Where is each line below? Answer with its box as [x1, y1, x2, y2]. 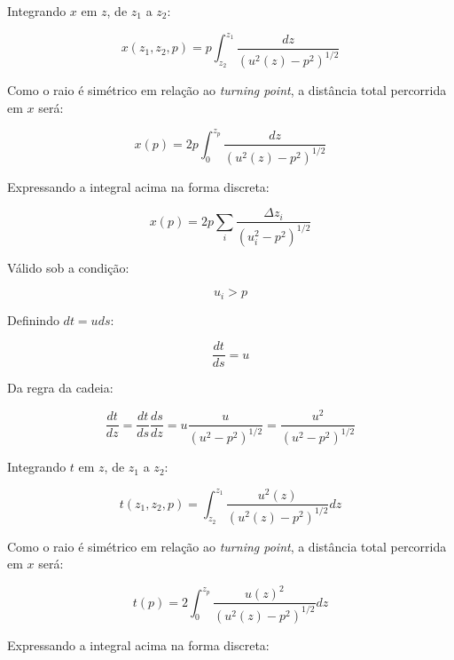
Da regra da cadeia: [7, 378, 113, 397]
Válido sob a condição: [7, 258, 129, 276]
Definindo [7, 310, 59, 329]
